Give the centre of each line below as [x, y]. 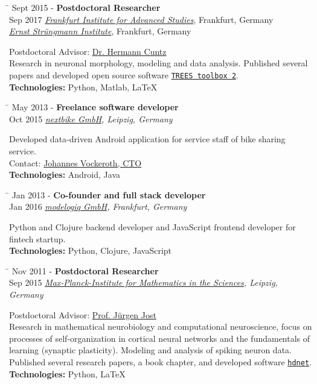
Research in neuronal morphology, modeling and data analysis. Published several [158, 63]
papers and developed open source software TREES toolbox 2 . [124, 74]
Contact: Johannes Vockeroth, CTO [75, 162]
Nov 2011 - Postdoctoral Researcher [85, 270]
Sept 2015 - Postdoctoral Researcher [86, 7]
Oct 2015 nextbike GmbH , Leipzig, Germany [91, 118]
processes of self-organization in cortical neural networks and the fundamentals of [160, 338]
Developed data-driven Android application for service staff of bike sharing [147, 139]
